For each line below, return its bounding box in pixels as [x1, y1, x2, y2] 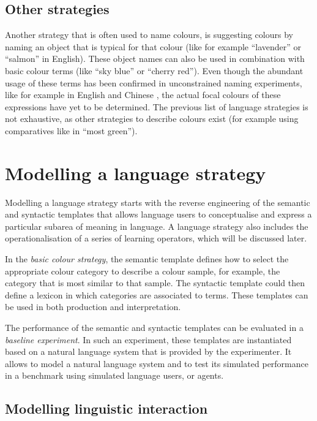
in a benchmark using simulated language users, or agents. [5, 369, 224, 382]
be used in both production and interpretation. [5, 300, 181, 313]
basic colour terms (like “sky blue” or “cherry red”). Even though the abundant [5, 64, 304, 77]
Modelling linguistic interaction [5, 399, 208, 418]
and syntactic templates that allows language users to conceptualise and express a [5, 208, 312, 221]
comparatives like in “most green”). [5, 124, 138, 137]
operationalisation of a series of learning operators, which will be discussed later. [5, 232, 307, 245]
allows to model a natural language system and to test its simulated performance [5, 357, 308, 370]
